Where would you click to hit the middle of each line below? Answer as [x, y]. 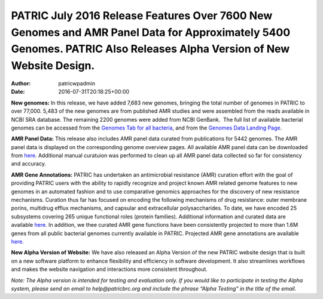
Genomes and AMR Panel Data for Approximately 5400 [151, 32]
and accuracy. [28, 164]
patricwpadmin [77, 83]
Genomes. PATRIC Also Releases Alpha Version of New [150, 49]
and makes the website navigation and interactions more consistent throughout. [109, 269]
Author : [21, 83]
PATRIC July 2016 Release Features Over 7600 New [142, 16]
